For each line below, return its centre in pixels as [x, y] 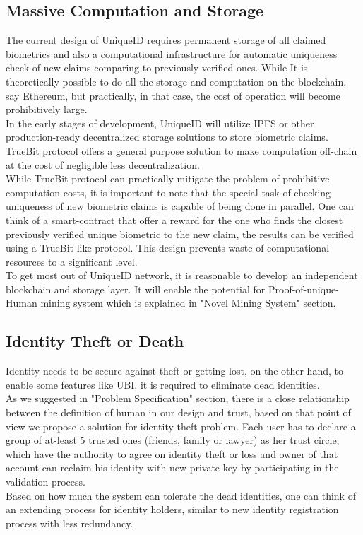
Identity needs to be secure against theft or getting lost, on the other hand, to [174, 371]
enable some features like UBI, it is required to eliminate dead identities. [163, 384]
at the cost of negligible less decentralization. [103, 164]
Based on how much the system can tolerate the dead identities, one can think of [181, 495]
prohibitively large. [47, 109]
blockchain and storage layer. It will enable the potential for [136, 289]
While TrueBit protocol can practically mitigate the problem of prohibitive [168, 178]
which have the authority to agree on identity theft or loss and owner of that [172, 453]
